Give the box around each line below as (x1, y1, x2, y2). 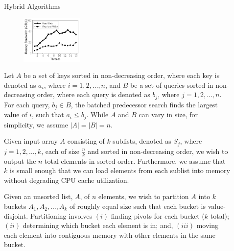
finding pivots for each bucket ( (111, 210, 205, 221)
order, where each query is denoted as (37, 89, 150, 100)
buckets (4, 201, 26, 211)
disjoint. (4, 210, 28, 221)
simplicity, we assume (4, 119, 68, 129)
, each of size (41, 146, 79, 156)
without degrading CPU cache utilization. (4, 175, 129, 185)
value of (4, 109, 27, 120)
